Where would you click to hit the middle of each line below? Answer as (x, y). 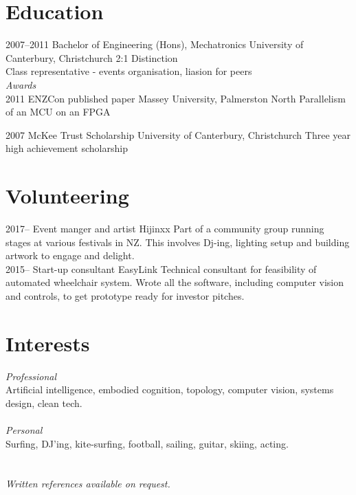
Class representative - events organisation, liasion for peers (129, 71)
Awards (21, 84)
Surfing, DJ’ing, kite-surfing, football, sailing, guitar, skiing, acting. (147, 443)
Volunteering (67, 196)
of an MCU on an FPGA (58, 112)
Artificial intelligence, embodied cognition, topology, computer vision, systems (170, 389)
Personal (24, 430)
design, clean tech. (44, 403)
